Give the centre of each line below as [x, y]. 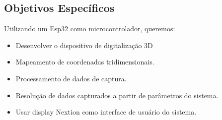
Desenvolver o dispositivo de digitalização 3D [84, 45]
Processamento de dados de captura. [71, 78]
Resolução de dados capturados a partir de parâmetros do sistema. [117, 95]
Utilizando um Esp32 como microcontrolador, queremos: [90, 29]
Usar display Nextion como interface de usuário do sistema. [106, 112]
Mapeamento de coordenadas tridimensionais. [85, 62]
